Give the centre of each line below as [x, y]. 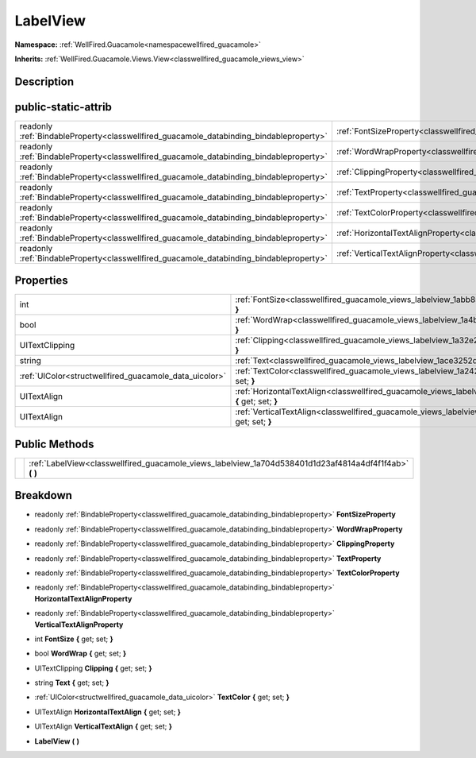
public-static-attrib [63, 107]
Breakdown [44, 495]
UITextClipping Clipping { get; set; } [93, 668]
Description [44, 81]
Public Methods [54, 444]
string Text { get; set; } [72, 683]
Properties [41, 281]
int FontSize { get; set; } [74, 639]
